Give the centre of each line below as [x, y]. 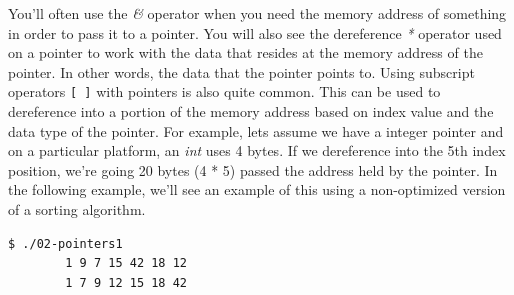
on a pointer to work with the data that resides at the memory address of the [245, 52]
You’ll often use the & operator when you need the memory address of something [257, 13]
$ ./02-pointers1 [65, 243]
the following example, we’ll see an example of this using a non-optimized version [257, 189]
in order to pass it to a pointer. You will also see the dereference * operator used [255, 32]
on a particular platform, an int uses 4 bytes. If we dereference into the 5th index [257, 150]
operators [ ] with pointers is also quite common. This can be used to [224, 91]
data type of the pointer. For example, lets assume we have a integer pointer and [256, 130]
